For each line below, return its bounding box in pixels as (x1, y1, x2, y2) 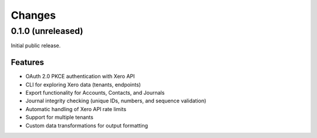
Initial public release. (11, 42, 61, 49)
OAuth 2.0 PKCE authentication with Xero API (25, 73, 135, 80)
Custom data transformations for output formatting (25, 122, 149, 129)
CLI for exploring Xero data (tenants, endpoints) (25, 81, 141, 88)
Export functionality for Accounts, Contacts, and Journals (25, 89, 165, 96)
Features (11, 57, 44, 67)
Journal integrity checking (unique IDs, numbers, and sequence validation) (25, 97, 207, 105)
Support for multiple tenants (25, 114, 94, 121)
